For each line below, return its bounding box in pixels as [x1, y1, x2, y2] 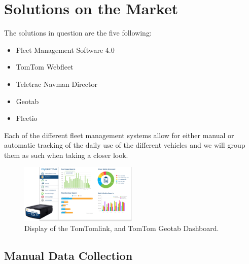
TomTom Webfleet [16, 61, 74, 72]
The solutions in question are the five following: [4, 27, 152, 38]
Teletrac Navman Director [16, 78, 97, 89]
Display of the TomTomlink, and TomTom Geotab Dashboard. [24, 223, 219, 234]
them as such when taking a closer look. [4, 149, 128, 160]
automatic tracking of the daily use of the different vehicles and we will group [4, 140, 245, 150]
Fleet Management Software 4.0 [16, 44, 115, 55]
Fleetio [16, 113, 38, 123]
